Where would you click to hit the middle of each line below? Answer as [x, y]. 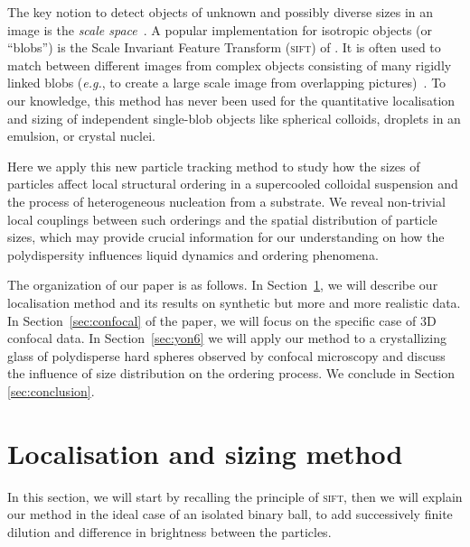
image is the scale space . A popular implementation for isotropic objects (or [220, 29]
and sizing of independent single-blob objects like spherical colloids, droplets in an [234, 118]
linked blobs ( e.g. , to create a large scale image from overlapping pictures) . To [227, 83]
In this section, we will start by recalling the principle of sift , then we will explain [235, 496]
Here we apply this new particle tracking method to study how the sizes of [214, 166]
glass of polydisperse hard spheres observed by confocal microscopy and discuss [226, 355]
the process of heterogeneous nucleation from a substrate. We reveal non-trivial [226, 201]
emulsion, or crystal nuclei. [81, 136]
